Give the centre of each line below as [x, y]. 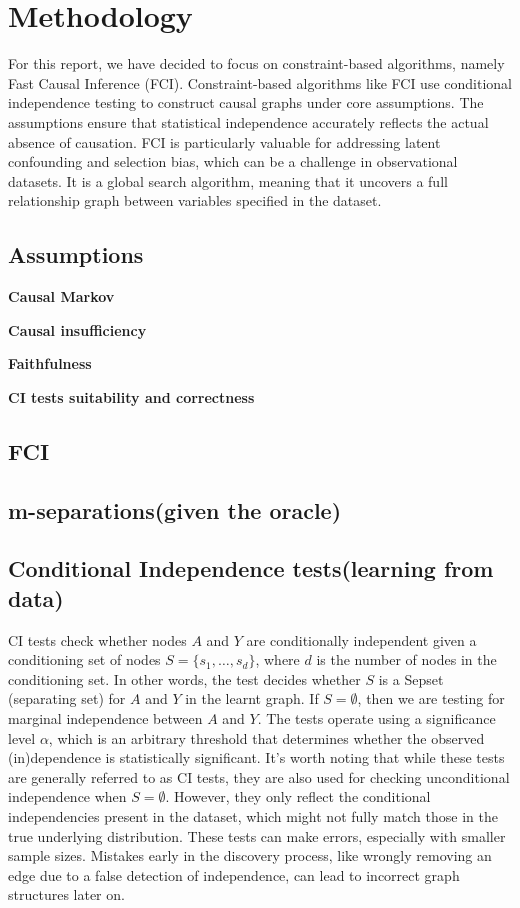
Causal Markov [61, 296]
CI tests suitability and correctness [131, 396]
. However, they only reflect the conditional [298, 796]
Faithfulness [50, 363]
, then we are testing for [431, 698]
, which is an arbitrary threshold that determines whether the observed [266, 737]
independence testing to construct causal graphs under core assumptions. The [246, 102]
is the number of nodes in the [406, 659]
